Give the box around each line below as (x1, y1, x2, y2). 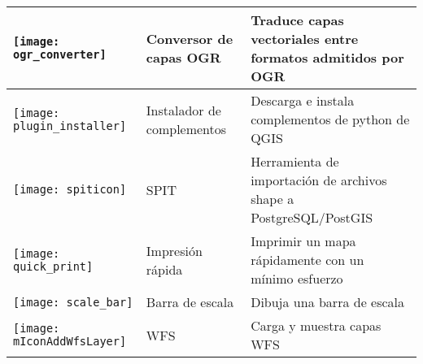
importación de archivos (251, 171, 387, 189)
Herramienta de (251, 152, 339, 171)
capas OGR (146, 48, 221, 67)
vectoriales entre (251, 29, 359, 48)
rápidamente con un (251, 250, 364, 269)
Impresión (146, 240, 203, 260)
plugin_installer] (13, 119, 127, 132)
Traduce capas (251, 11, 344, 29)
